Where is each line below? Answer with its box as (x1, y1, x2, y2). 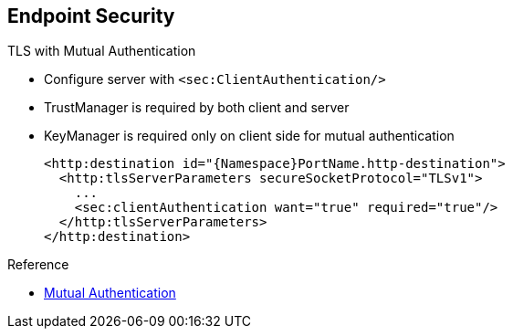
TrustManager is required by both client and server (44, 100, 350, 116)
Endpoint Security (7, 5, 175, 27)
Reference (7, 257, 69, 273)
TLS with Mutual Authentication (7, 43, 196, 59)
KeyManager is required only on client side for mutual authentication (44, 128, 455, 144)
